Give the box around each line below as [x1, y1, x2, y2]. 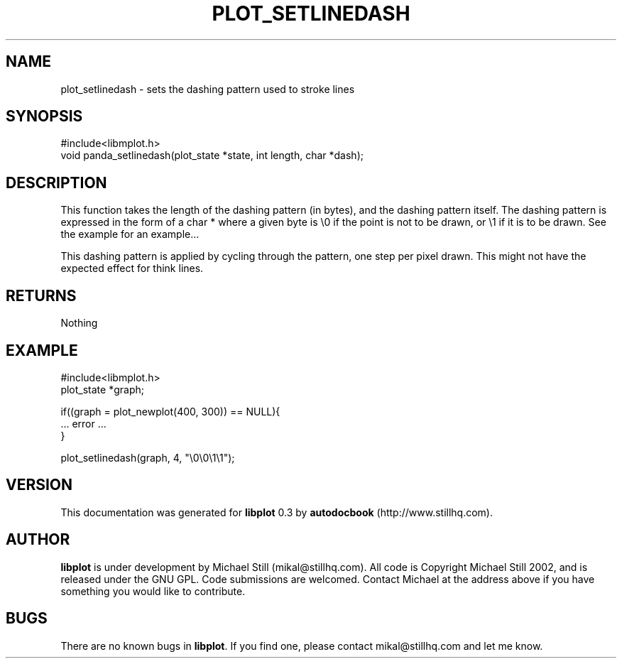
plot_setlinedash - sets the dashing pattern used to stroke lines [60, 82, 355, 95]
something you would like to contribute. [60, 584, 246, 597]
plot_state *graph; [60, 383, 144, 396]
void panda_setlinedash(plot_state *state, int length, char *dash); [60, 149, 364, 162]
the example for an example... [60, 228, 200, 241]
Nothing [60, 317, 98, 330]
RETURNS [6, 286, 77, 305]
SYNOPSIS [6, 107, 83, 126]
